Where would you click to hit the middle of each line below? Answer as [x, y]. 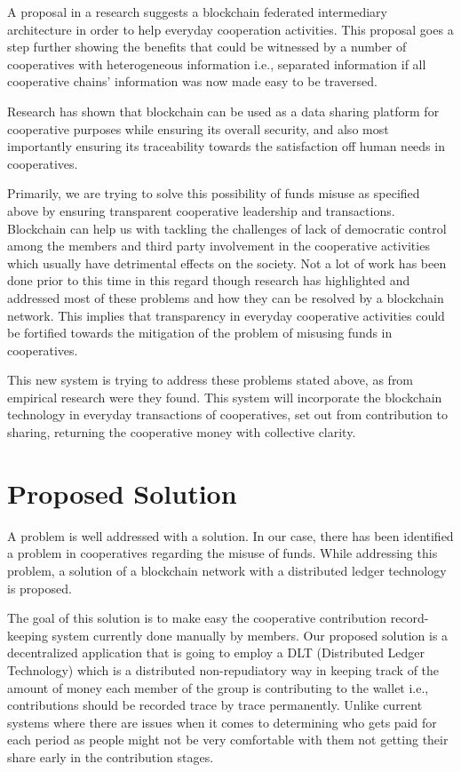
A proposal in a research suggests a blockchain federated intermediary [197, 12]
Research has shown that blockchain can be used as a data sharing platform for [223, 111]
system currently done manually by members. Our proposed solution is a [250, 635]
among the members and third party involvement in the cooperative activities [219, 246]
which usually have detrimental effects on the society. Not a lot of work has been [227, 263]
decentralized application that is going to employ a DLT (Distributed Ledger [216, 653]
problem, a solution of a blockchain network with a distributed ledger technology [227, 570]
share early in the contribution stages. [111, 756]
